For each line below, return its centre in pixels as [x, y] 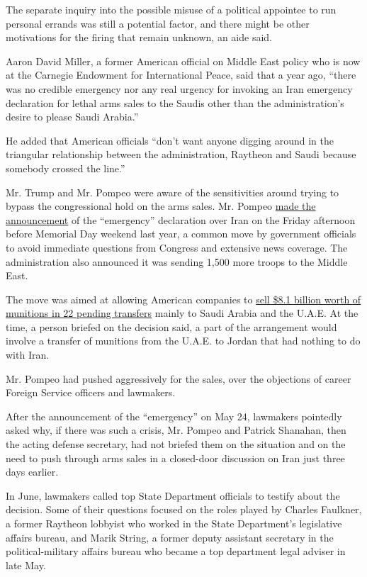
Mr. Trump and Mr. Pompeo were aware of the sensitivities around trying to [173, 192]
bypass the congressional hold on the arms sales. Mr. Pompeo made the [161, 206]
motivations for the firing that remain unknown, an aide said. [139, 37]
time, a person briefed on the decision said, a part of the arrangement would [171, 326]
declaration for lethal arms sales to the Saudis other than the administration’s [175, 102]
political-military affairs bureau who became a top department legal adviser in [176, 551]
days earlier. [32, 472]
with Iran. [28, 355]
